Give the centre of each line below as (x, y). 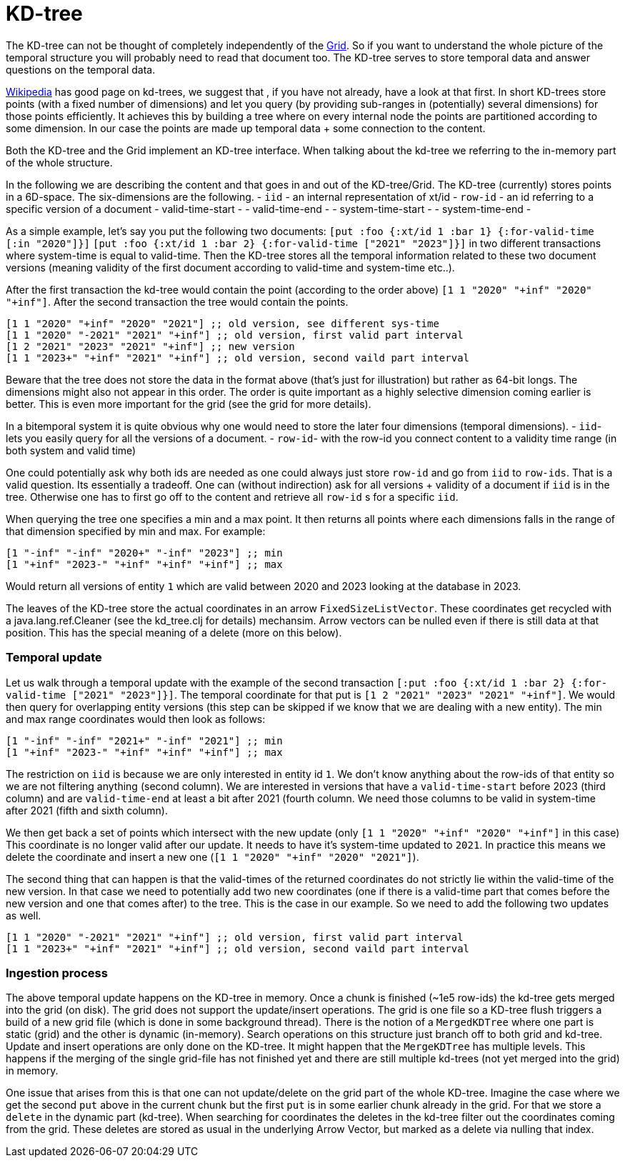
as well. (24, 915)
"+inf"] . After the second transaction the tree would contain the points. (177, 301)
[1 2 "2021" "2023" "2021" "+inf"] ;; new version (150, 346)
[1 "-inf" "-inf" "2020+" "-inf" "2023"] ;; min (144, 553)
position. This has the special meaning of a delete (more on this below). (174, 632)
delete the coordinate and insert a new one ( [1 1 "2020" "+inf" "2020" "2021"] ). (212, 857)
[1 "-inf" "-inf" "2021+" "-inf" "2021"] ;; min (144, 740)
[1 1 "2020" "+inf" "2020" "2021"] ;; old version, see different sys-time (222, 323)
